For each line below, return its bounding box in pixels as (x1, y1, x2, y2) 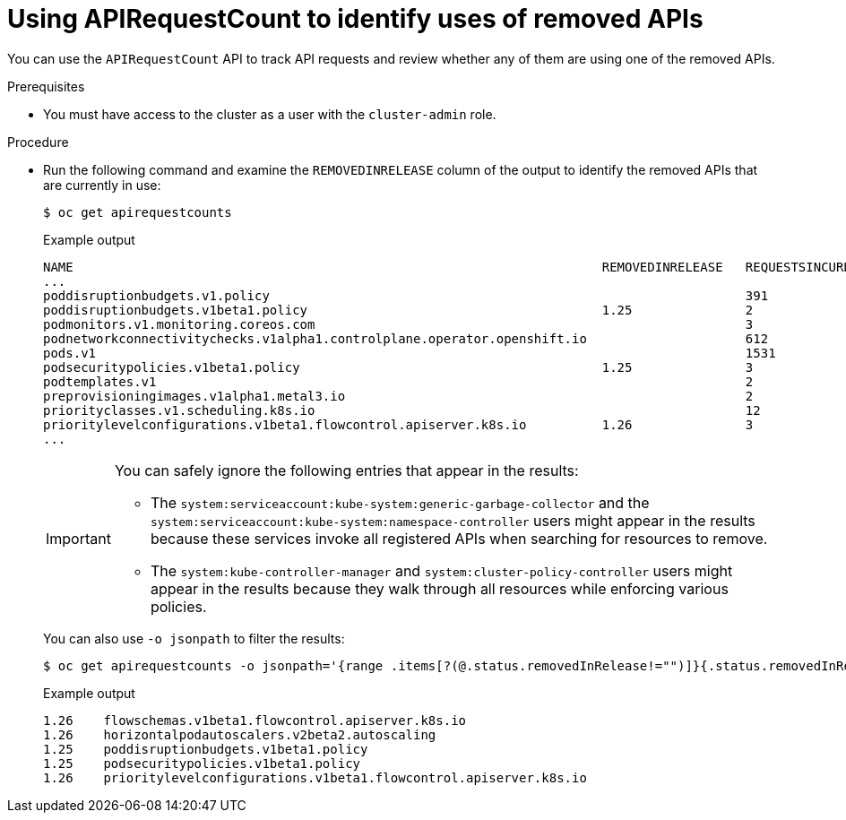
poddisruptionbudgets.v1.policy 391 (43, 288, 769, 303)
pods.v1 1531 (43, 345, 776, 360)
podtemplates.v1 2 (43, 374, 754, 389)
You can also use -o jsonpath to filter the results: (43, 630, 345, 646)
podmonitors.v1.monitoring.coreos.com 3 (43, 316, 754, 332)
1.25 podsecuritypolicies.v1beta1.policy (43, 755, 361, 771)
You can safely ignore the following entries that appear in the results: (114, 461, 579, 479)
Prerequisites (7, 78, 85, 94)
